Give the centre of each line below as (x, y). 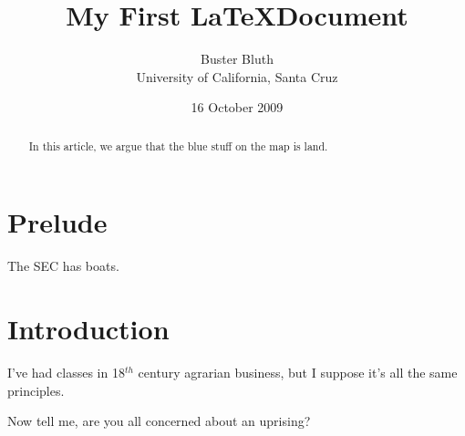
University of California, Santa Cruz (237, 76)
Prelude (57, 222)
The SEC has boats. (63, 266)
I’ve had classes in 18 (66, 373)
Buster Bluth (237, 59)
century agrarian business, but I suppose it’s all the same (298, 373)
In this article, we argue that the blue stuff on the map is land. (178, 145)
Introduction (88, 329)
